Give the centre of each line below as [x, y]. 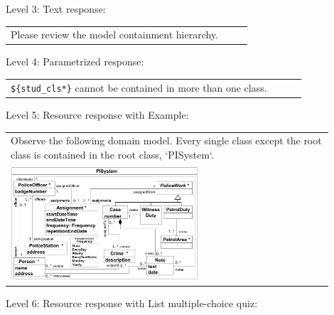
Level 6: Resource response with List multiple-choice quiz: [132, 303]
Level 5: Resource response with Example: [97, 114]
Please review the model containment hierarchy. [115, 34]
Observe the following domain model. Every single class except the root [166, 140]
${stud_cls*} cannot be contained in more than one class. [139, 87]
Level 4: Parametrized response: [75, 62]
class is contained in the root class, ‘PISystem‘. [112, 154]
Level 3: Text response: [56, 9]
